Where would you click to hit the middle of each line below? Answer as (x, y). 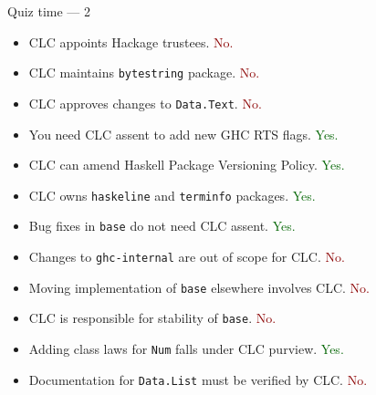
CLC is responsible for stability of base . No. (152, 318)
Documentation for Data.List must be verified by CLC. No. (198, 379)
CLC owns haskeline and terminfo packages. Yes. (172, 195)
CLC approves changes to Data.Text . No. (145, 103)
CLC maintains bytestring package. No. (144, 73)
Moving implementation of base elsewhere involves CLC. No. (199, 287)
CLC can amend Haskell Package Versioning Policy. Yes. (187, 165)
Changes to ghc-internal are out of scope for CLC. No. (187, 256)
